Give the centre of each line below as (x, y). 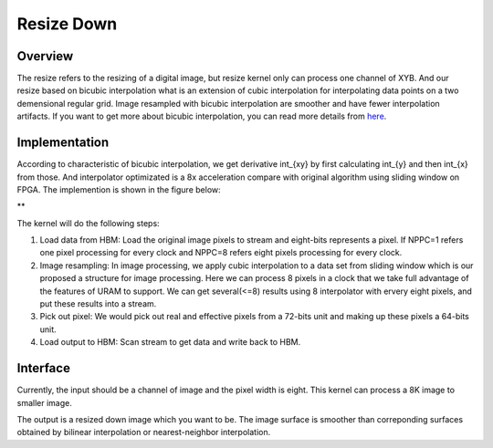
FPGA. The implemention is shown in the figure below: (119, 189)
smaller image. (44, 402)
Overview (45, 56)
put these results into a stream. (98, 304)
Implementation (63, 143)
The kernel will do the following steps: (88, 223)
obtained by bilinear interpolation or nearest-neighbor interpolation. (144, 432)
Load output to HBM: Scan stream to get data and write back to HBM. (170, 342)
